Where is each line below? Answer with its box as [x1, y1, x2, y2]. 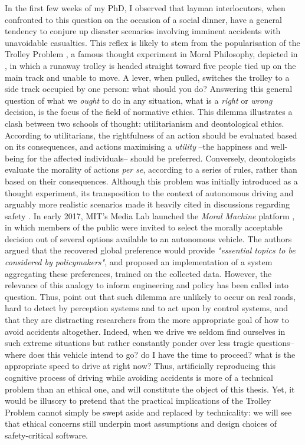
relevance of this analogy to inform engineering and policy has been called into [5, 279, 288, 291]
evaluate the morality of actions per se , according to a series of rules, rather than [5, 163, 297, 176]
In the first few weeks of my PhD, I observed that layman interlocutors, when [5, 2, 286, 14]
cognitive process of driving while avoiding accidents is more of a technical [5, 371, 274, 383]
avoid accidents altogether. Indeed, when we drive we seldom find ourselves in [5, 325, 286, 337]
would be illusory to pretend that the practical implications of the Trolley [5, 394, 271, 407]
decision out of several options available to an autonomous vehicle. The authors [5, 232, 292, 245]
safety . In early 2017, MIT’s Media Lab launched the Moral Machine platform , [5, 209, 295, 222]
